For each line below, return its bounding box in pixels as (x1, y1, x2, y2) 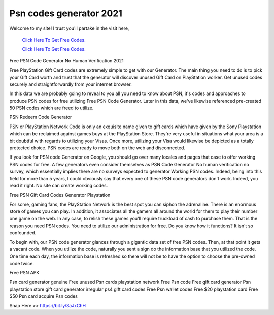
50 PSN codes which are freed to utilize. (9, 105, 94, 111)
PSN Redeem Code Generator (9, 114, 72, 120)
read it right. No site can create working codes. (9, 182, 108, 188)
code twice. (9, 260, 34, 266)
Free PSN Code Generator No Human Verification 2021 (9, 57, 124, 64)
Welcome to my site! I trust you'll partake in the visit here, (9, 25, 129, 31)
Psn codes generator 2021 (9, 8, 123, 19)
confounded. (9, 230, 37, 236)
